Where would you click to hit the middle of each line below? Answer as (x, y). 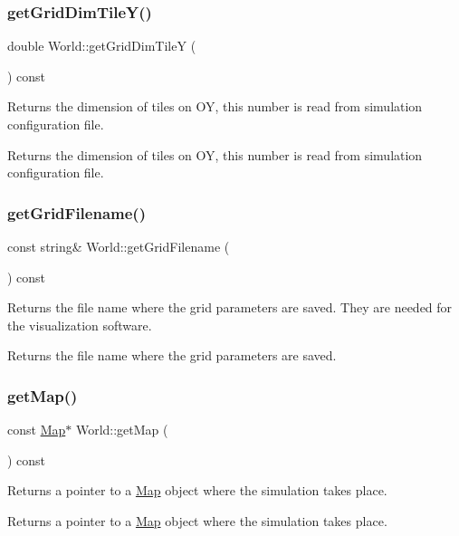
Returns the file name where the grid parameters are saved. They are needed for (230, 307)
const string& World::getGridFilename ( (119, 246)
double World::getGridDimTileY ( (102, 46)
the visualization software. (80, 325)
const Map (37, 430)
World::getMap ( (122, 430)
